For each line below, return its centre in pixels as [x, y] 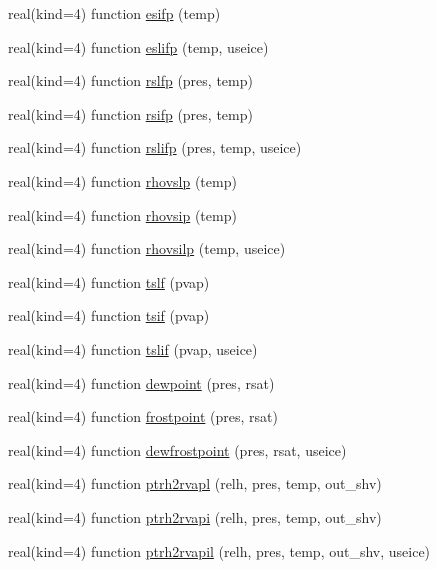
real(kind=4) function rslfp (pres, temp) [130, 80]
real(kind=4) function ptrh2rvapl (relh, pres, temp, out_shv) [195, 483]
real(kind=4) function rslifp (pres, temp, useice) [155, 147]
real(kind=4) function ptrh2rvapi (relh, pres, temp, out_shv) [195, 516]
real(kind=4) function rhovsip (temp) [122, 214]
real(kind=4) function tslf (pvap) [109, 281]
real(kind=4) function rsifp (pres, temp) [130, 113]
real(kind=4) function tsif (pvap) [109, 315]
